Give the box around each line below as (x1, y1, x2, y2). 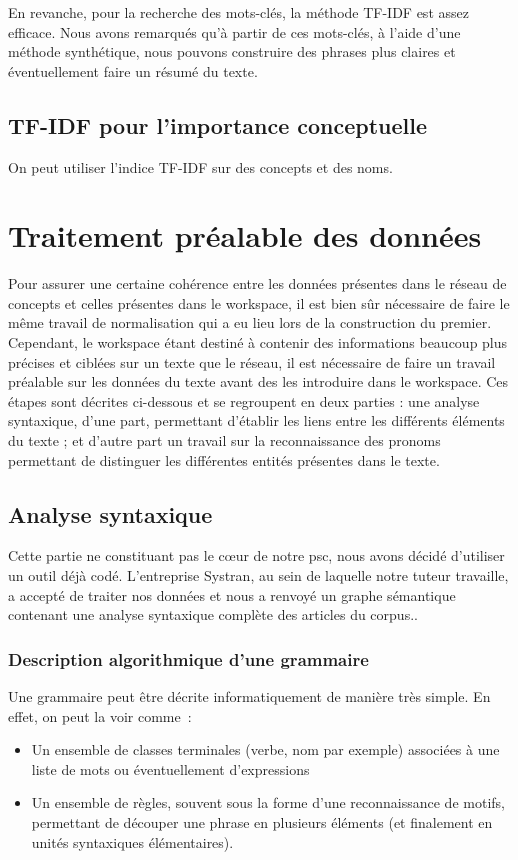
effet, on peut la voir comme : (8, 705, 192, 726)
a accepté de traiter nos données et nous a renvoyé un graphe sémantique (8, 584, 456, 605)
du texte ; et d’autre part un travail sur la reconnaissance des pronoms (8, 430, 441, 451)
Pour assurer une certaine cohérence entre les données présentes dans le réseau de (8, 273, 507, 294)
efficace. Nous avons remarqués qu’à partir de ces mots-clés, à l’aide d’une (8, 21, 461, 42)
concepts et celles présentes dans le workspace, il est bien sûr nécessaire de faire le (8, 292, 510, 313)
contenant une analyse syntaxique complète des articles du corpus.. (8, 604, 418, 625)
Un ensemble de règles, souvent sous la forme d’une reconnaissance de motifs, (31, 792, 505, 813)
